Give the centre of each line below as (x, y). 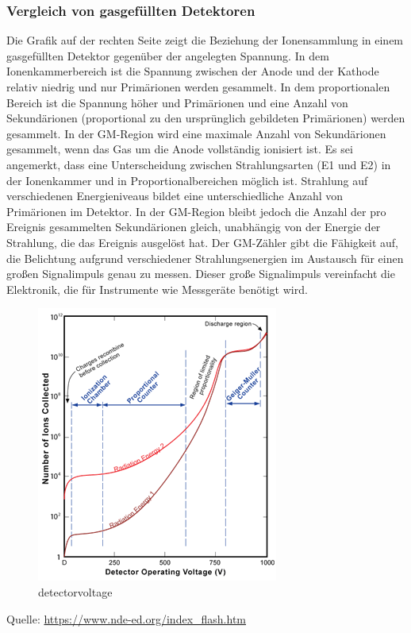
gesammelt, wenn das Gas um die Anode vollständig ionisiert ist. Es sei (180, 149)
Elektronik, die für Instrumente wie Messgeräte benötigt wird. (157, 289)
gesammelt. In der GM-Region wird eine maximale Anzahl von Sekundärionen (196, 133)
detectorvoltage (75, 591)
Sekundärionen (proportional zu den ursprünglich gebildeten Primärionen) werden (206, 118)
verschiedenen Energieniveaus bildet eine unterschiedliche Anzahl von (175, 196)
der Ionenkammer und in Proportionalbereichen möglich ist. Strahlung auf (187, 180)
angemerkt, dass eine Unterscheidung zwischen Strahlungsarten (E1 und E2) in (199, 164)
